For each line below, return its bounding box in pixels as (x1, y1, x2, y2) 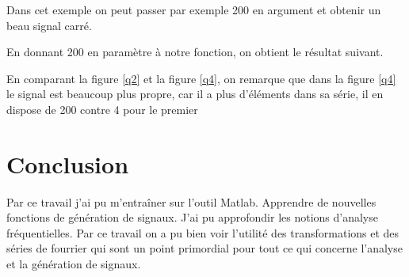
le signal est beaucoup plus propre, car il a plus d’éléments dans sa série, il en (6, 85, 384, 102)
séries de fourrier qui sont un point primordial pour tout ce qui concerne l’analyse (6, 240, 403, 256)
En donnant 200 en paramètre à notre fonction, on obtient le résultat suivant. (6, 44, 384, 60)
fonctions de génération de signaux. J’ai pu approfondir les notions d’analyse (6, 209, 378, 226)
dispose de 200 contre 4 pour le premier (6, 101, 198, 117)
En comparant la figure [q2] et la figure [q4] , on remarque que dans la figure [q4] (6, 70, 396, 86)
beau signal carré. (6, 17, 92, 33)
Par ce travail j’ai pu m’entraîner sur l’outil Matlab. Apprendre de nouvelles (6, 193, 377, 210)
